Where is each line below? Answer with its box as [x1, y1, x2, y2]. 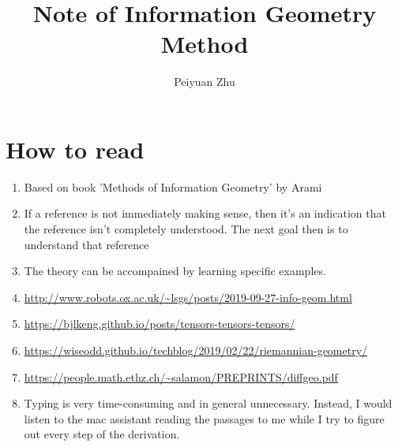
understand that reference [24, 236, 149, 252]
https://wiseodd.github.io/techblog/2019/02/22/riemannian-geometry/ [24, 342, 368, 358]
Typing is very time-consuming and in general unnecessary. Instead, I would [24, 395, 392, 412]
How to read [6, 132, 145, 165]
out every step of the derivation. [24, 426, 180, 442]
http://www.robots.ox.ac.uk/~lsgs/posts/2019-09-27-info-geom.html [24, 289, 352, 305]
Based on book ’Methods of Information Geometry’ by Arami [24, 178, 322, 195]
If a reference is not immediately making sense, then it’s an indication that [24, 205, 386, 222]
